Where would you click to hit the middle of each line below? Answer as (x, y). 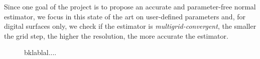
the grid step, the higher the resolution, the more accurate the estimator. (116, 35)
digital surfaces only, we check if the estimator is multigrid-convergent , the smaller (130, 26)
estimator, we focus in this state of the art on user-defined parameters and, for (125, 16)
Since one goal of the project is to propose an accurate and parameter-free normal (130, 6)
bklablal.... (40, 52)
